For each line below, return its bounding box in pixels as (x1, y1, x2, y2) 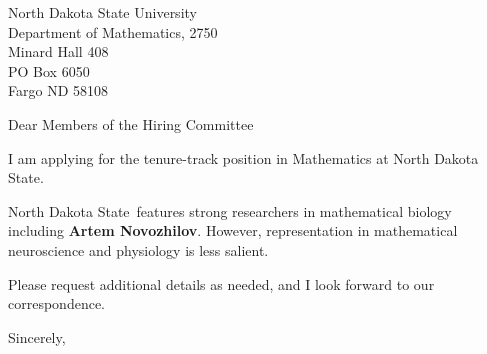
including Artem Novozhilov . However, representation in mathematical (8, 220, 458, 241)
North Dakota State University (8, 2, 197, 22)
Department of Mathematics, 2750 (8, 21, 218, 42)
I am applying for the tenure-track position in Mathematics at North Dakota (8, 147, 479, 168)
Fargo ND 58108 (8, 80, 108, 101)
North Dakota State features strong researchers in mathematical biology (8, 200, 452, 221)
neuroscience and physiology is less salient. (8, 239, 269, 260)
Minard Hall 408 (8, 41, 109, 62)
